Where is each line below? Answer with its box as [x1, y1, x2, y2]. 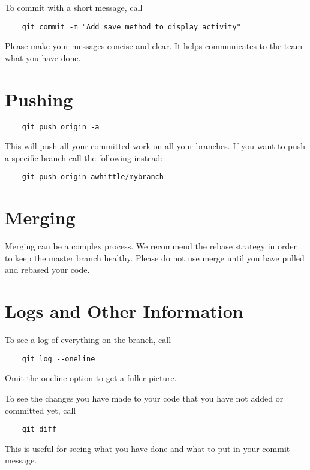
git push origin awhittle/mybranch [22, 173, 164, 182]
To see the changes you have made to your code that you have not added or [5, 391, 284, 404]
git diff [22, 425, 56, 434]
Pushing [5, 86, 73, 111]
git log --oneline [22, 354, 95, 363]
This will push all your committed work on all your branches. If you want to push [5, 140, 305, 152]
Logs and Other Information [5, 299, 243, 323]
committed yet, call [5, 403, 76, 416]
